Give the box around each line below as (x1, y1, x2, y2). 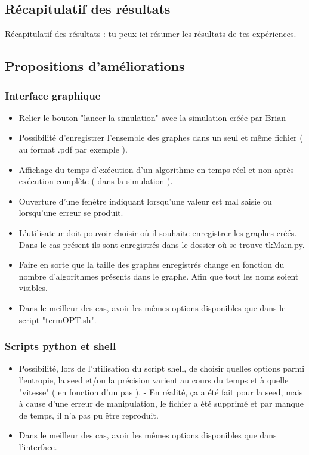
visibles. (18, 281, 48, 294)
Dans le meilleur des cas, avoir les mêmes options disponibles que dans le (18, 301, 286, 314)
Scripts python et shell (5, 339, 116, 354)
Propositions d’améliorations (5, 57, 185, 75)
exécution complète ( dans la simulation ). (18, 175, 173, 187)
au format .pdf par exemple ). (18, 143, 128, 155)
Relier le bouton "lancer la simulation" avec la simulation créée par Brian (18, 111, 286, 123)
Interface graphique (5, 88, 101, 103)
